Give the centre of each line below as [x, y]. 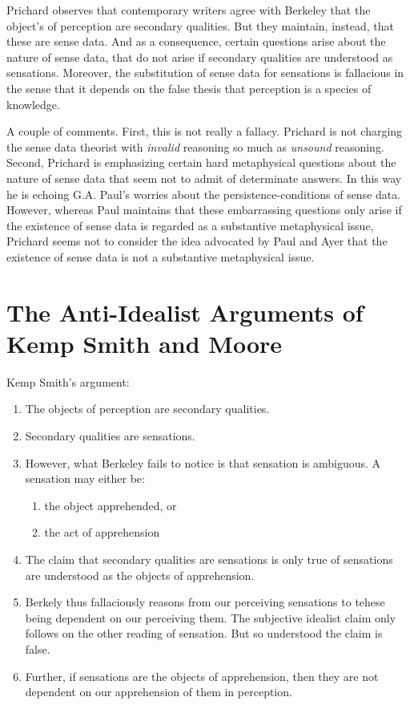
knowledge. [33, 104]
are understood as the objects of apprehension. [140, 575]
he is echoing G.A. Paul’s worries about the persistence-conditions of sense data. [204, 194]
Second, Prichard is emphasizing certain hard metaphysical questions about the [201, 162]
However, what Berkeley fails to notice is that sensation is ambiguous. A [203, 462]
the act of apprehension [102, 532]
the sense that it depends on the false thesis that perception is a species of [189, 88]
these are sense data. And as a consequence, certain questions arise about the [196, 41]
